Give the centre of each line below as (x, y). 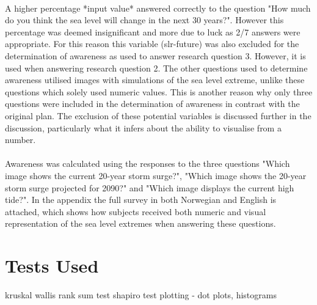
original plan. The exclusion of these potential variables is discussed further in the (158, 115)
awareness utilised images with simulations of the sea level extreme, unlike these (155, 80)
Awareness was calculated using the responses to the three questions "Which (148, 164)
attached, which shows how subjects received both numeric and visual (136, 211)
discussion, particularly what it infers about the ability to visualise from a (143, 127)
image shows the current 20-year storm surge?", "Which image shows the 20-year (156, 175)
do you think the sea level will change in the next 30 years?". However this (144, 20)
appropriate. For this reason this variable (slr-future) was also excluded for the (152, 44)
